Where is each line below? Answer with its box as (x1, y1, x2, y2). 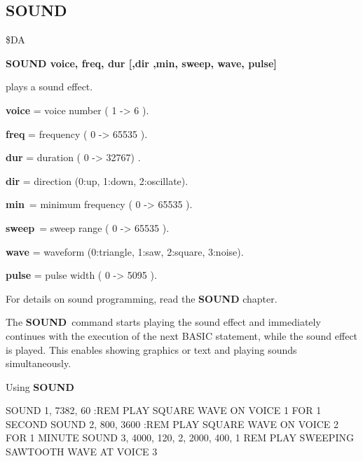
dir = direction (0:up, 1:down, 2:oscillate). (6, 173, 189, 188)
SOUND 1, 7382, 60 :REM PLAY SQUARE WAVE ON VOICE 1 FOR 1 (6, 403, 322, 418)
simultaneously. (6, 356, 71, 371)
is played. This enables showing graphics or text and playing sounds (6, 342, 297, 357)
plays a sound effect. (6, 79, 93, 94)
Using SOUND (6, 379, 74, 394)
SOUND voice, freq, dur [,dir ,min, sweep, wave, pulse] (6, 55, 277, 70)
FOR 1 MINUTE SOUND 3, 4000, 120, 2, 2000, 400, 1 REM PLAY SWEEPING (6, 430, 354, 445)
